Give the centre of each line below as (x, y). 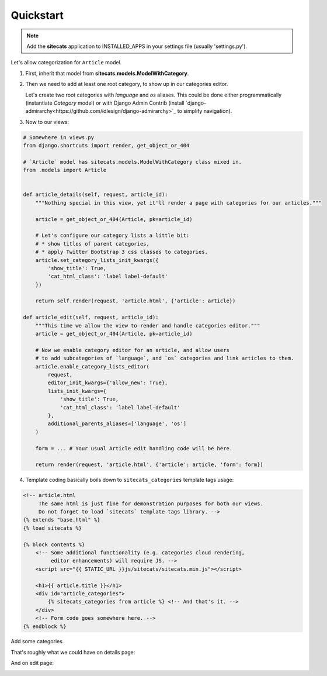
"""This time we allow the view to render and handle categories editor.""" (148, 325)
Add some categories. (37, 641)
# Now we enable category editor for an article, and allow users (133, 350)
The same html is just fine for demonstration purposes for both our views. (151, 503)
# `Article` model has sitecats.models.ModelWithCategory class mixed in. (133, 162)
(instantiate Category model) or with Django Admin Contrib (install (105, 103)
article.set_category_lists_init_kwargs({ (97, 260)
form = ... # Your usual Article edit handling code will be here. (134, 448)
